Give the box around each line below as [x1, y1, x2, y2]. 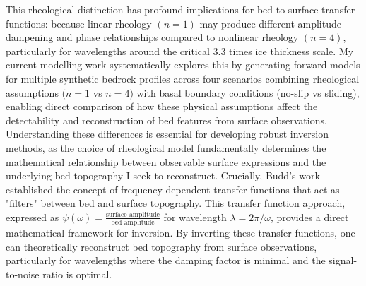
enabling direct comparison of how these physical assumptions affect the [6, 99, 318, 114]
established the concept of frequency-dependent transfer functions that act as [6, 181, 340, 196]
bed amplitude [111, 219, 155, 227]
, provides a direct [270, 209, 349, 224]
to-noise [6, 267, 40, 281]
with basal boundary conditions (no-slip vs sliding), [136, 85, 360, 100]
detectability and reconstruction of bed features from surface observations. [6, 112, 327, 127]
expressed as [6, 209, 59, 224]
